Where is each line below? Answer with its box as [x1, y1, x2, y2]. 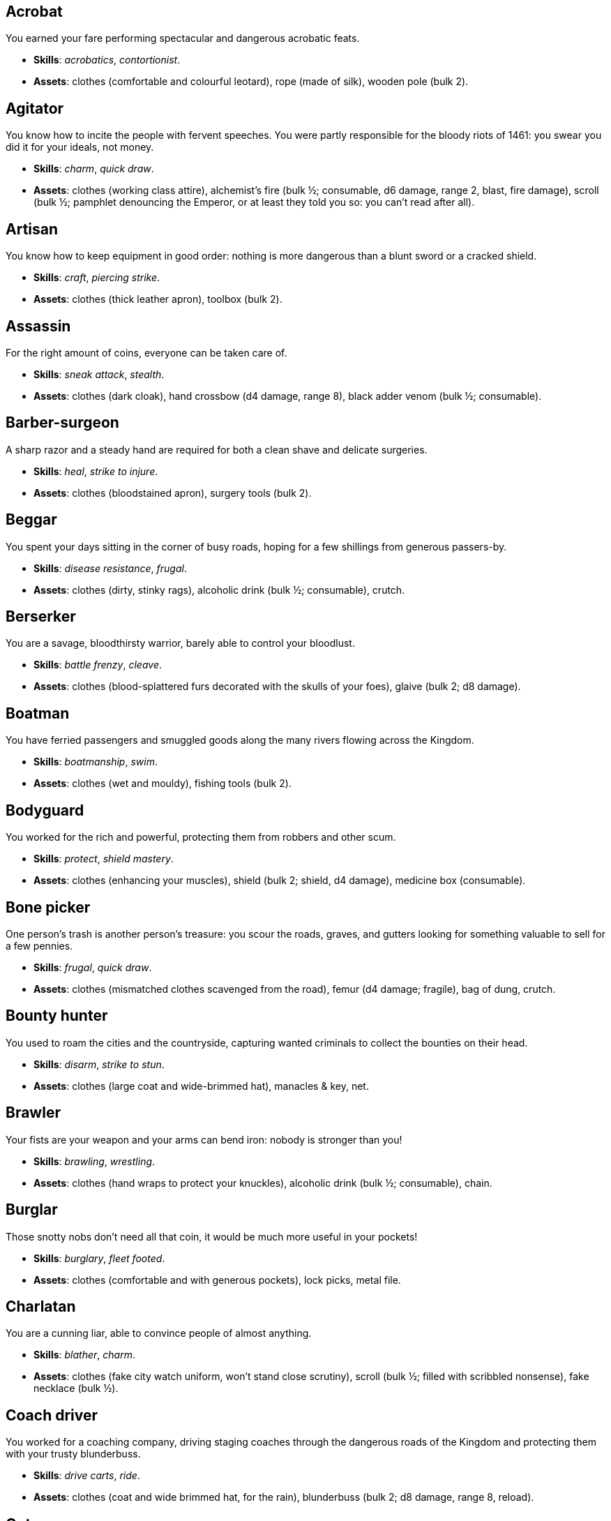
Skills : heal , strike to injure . [33, 465, 158, 477]
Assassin [6, 317, 71, 335]
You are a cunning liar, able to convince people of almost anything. [6, 1327, 312, 1340]
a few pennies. [6, 940, 73, 952]
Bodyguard [6, 801, 84, 819]
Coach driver [6, 1406, 98, 1424]
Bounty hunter [6, 1007, 108, 1025]
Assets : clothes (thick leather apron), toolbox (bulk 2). [33, 293, 282, 306]
